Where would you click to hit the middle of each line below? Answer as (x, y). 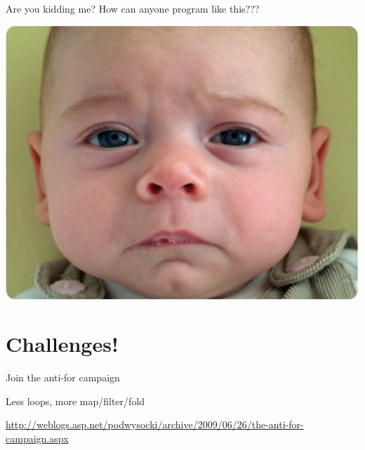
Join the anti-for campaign (63, 377)
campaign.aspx (37, 438)
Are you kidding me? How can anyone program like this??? (133, 8)
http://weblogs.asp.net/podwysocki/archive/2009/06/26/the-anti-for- (155, 424)
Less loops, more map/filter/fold (75, 401)
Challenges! (62, 344)
